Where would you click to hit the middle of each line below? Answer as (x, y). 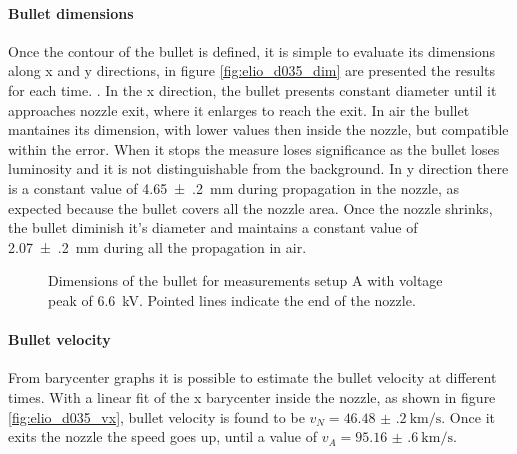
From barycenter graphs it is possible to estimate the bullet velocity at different (252, 377)
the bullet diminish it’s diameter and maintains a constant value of (213, 227)
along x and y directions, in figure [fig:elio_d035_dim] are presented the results (252, 70)
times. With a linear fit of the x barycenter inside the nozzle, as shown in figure (252, 396)
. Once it (468, 416)
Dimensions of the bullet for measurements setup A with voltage (245, 280)
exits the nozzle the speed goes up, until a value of (162, 436)
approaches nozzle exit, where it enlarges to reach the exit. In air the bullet (239, 109)
